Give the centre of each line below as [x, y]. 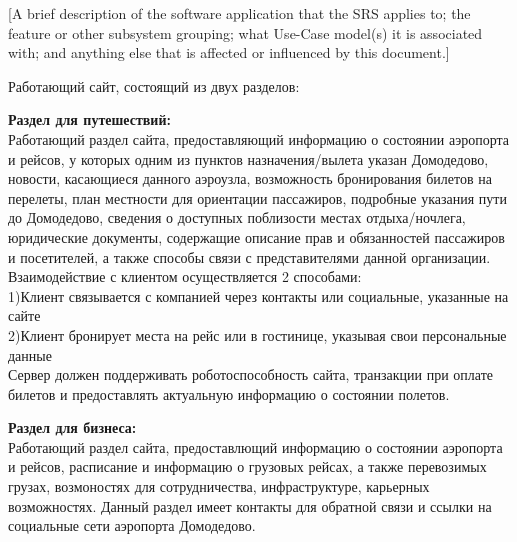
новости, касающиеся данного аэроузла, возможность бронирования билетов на [250, 178]
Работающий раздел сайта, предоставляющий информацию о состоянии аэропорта [259, 138]
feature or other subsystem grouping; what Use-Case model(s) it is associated [245, 32]
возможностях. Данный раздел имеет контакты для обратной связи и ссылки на [250, 505]
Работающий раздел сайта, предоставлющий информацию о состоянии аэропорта [255, 446]
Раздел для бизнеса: [72, 427]
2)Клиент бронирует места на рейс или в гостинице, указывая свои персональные [257, 334]
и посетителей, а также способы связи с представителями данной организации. [249, 256]
